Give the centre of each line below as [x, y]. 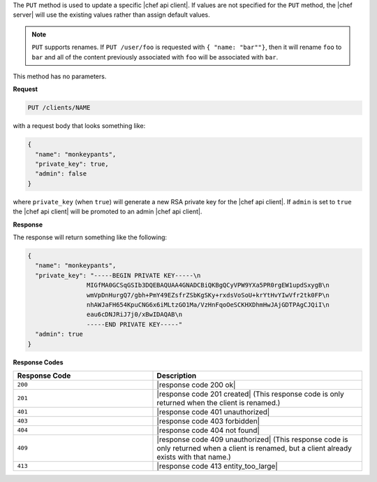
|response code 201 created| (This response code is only [251, 394]
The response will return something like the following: [90, 237]
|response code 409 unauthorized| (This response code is [252, 439]
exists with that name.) [194, 457]
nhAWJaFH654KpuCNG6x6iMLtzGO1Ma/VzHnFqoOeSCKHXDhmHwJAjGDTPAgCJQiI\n [208, 305]
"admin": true [59, 334]
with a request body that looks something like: [79, 126]
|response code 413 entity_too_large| [217, 466]
